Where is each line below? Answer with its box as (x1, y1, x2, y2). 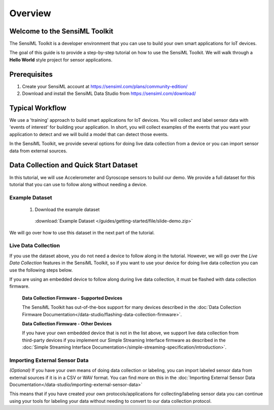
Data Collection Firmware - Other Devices (22, 320, 112, 327)
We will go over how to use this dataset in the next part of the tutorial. (9, 229, 155, 235)
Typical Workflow (9, 104, 66, 112)
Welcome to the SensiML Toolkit (9, 27, 114, 36)
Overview (9, 8, 51, 19)
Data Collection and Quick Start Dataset (9, 161, 138, 169)
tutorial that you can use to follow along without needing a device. (9, 181, 147, 187)
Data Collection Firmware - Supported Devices (22, 295, 123, 301)
